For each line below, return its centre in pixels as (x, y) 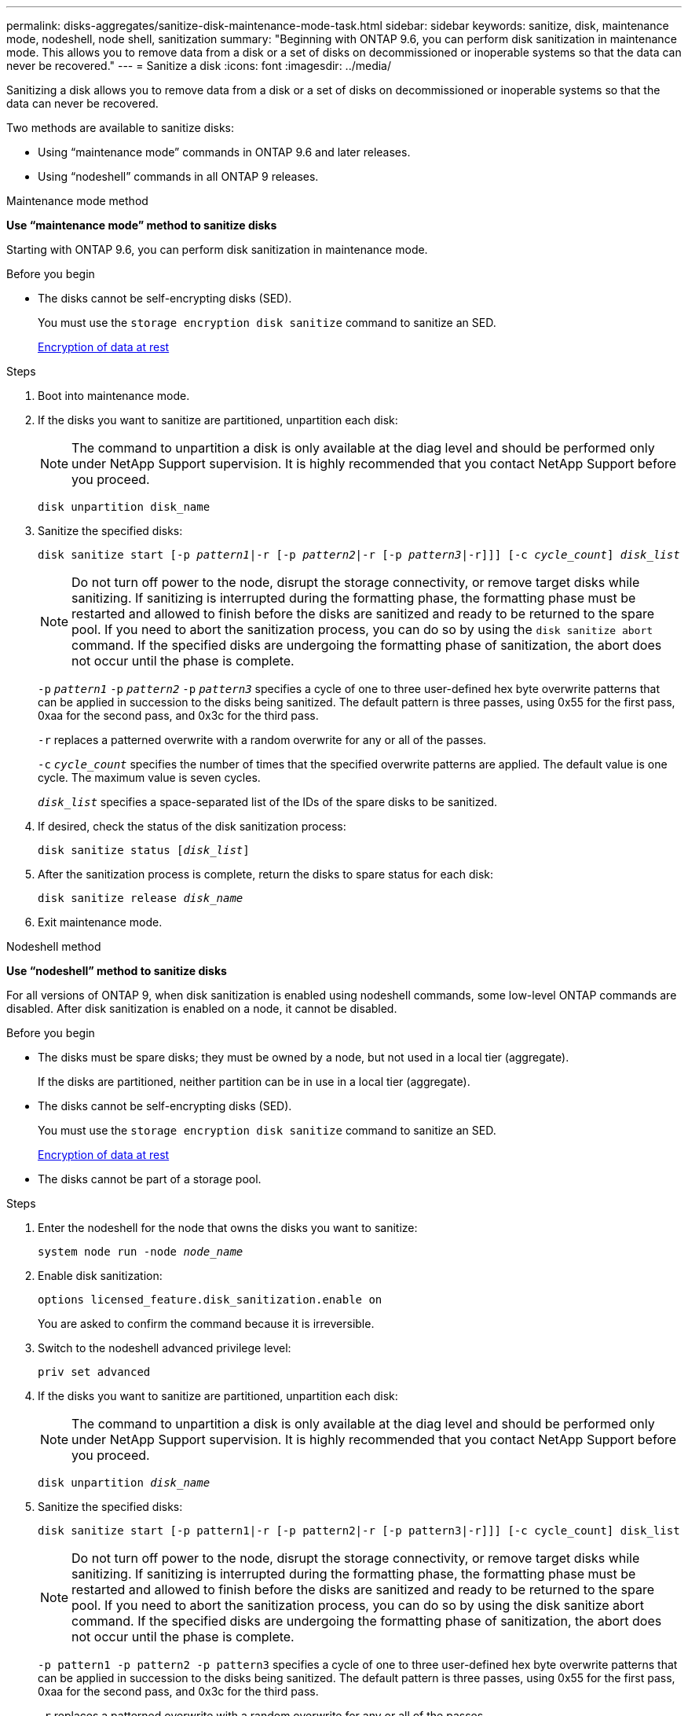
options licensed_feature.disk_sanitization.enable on (210, 1300)
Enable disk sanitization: (100, 1276)
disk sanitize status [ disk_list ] (144, 850)
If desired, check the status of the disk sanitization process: (192, 826)
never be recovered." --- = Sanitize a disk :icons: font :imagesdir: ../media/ (199, 66)
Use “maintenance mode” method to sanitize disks (142, 225)
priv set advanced (94, 1372)
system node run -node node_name (141, 1252)
